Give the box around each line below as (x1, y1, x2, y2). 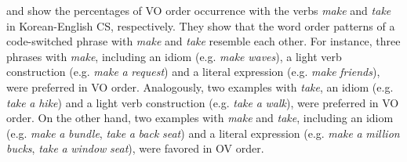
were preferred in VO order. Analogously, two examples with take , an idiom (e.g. (6, 78, 394, 95)
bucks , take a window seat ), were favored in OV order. (6, 140, 264, 157)
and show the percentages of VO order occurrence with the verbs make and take (6, 2, 391, 18)
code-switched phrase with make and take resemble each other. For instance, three (6, 33, 401, 49)
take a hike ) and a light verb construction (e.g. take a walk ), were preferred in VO (6, 94, 399, 110)
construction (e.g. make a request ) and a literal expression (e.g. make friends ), (6, 63, 380, 80)
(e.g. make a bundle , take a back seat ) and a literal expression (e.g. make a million (6, 124, 400, 141)
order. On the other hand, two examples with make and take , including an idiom (6, 110, 394, 126)
